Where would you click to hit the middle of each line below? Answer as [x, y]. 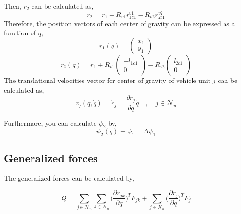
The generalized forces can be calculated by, [69, 178]
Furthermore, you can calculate [50, 123]
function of [20, 33]
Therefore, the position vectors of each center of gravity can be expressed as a [120, 23]
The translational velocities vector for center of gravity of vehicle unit [107, 80]
